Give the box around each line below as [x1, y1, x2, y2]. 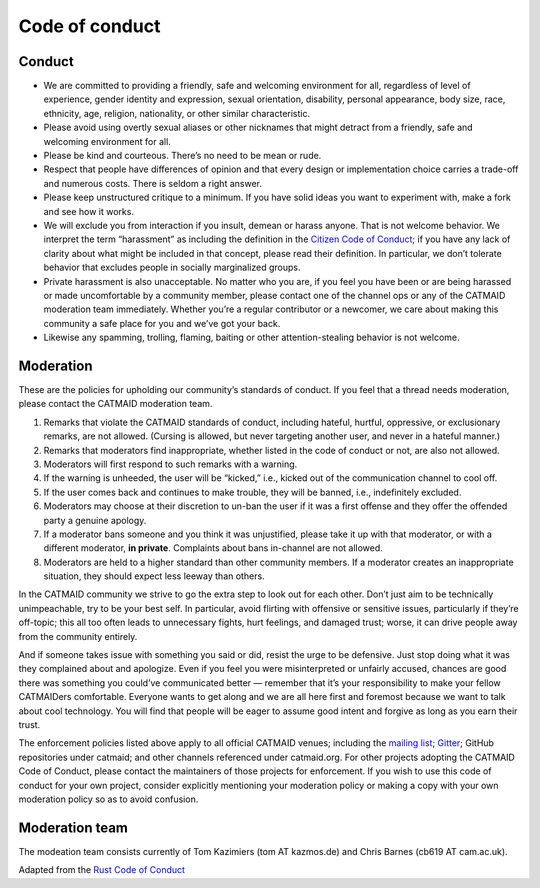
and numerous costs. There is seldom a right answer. [43, 177, 262, 189]
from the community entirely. [18, 630, 138, 642]
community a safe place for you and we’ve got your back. [43, 317, 281, 329]
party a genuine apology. [43, 514, 147, 526]
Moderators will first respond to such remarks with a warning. [43, 458, 298, 470]
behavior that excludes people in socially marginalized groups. [43, 261, 301, 274]
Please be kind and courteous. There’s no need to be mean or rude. [43, 150, 322, 162]
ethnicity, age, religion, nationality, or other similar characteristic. [43, 107, 310, 119]
